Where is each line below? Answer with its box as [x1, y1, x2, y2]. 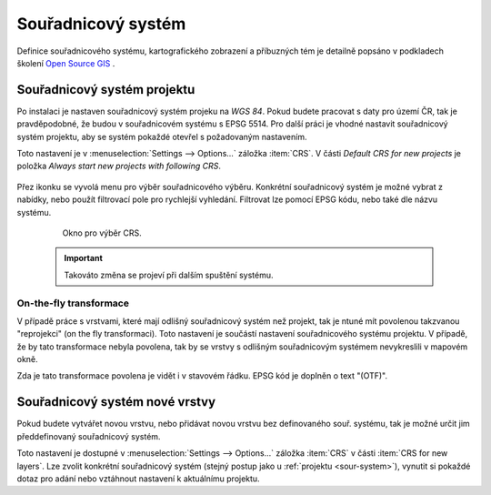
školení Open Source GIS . [16, 57, 115, 68]
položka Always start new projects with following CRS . [16, 160, 222, 172]
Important [64, 253, 104, 264]
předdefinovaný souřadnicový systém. [16, 430, 161, 441]
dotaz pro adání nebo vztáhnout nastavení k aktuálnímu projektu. [16, 473, 260, 484]
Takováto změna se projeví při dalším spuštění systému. [64, 269, 274, 280]
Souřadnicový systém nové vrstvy [16, 394, 216, 409]
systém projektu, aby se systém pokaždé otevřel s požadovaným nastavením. [16, 131, 307, 142]
